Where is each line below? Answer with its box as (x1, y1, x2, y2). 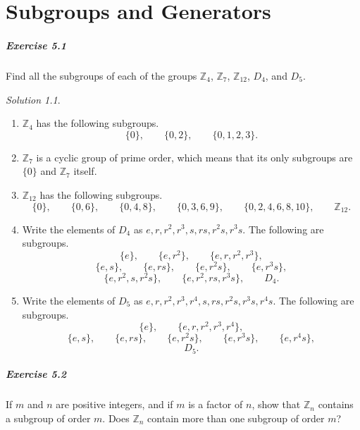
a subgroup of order (6, 410, 91, 425)
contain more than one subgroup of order (147, 410, 325, 425)
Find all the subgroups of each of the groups (6, 68, 197, 82)
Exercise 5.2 (6, 367, 67, 381)
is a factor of (188, 397, 243, 412)
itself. (73, 164, 97, 178)
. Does (102, 410, 130, 425)
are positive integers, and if (56, 397, 173, 412)
